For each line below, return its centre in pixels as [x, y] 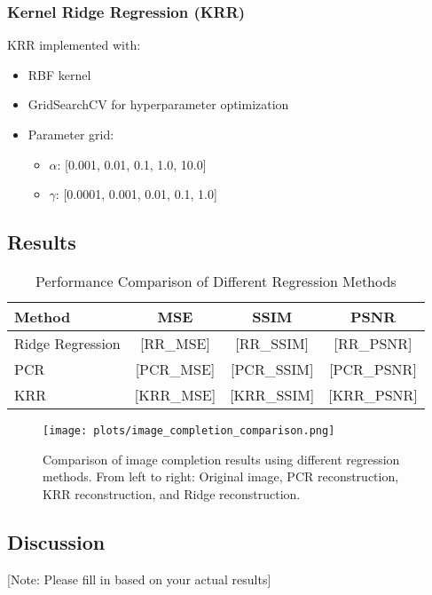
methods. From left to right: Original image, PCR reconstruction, [221, 476]
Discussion [56, 541]
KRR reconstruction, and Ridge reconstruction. [172, 493]
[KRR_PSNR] [373, 394]
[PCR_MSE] [175, 369]
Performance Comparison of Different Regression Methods [216, 281]
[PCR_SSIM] [272, 369]
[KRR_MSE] [175, 394]
